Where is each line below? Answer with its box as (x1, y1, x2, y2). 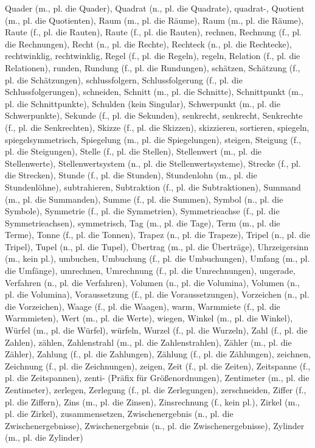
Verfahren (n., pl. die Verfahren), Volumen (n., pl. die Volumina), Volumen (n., (5, 276, 300, 289)
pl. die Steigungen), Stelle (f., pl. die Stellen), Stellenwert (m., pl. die (5, 145, 262, 158)
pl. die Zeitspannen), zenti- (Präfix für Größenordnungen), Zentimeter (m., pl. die (5, 371, 310, 384)
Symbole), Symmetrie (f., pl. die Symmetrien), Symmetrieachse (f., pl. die (5, 205, 280, 217)
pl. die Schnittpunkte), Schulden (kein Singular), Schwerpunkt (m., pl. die (5, 97, 280, 110)
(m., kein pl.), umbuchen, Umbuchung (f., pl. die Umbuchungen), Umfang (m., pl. (5, 252, 310, 265)
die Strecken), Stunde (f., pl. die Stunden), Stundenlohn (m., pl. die (5, 169, 257, 181)
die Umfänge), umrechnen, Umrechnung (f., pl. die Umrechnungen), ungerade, (5, 264, 296, 277)
